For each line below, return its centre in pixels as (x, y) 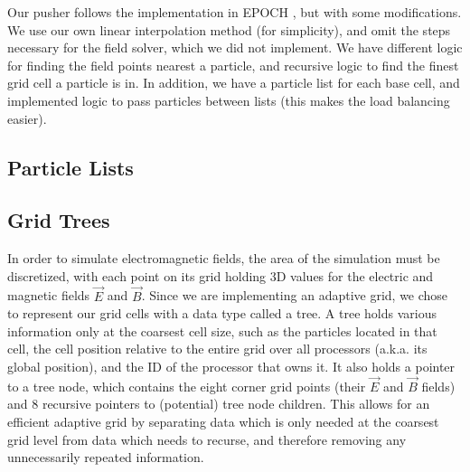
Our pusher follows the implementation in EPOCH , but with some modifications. (235, 12)
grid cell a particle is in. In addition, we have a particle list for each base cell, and (234, 83)
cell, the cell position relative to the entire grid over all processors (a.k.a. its (217, 349)
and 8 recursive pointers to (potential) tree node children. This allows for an (219, 404)
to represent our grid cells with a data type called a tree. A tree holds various (222, 313)
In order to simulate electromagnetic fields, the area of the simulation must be (224, 258)
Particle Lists (70, 167)
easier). (27, 118)
